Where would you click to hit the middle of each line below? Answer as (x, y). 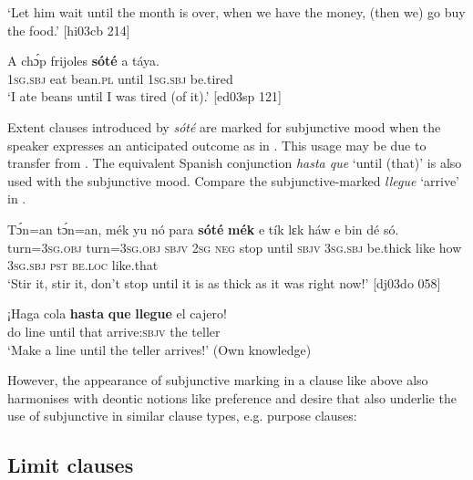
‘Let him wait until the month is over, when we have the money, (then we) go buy (236, 12)
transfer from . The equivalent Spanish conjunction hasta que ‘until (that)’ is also (235, 163)
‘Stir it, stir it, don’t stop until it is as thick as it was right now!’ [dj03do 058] (224, 282)
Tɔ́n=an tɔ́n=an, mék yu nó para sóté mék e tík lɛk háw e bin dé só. (203, 229)
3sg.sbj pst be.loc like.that (83, 265)
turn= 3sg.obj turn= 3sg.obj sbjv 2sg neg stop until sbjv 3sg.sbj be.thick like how (235, 247)
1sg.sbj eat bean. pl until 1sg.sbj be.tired (120, 78)
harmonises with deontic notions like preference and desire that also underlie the (232, 397)
